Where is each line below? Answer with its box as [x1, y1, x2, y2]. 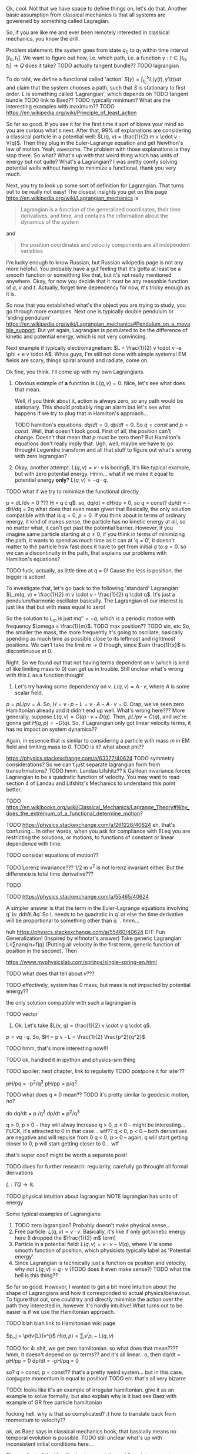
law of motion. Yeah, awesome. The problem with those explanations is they [6, 145, 191, 153]
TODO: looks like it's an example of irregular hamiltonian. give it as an [6, 1386, 175, 1393]
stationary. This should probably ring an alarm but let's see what [14, 403, 171, 411]
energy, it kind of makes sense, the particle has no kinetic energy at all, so [6, 518, 186, 525]
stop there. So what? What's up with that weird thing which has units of [6, 152, 179, 159]
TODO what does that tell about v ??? [6, 970, 95, 977]
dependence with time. [6, 840, 62, 847]
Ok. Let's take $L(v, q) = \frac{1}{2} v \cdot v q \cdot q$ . [14, 1022, 152, 1029]
